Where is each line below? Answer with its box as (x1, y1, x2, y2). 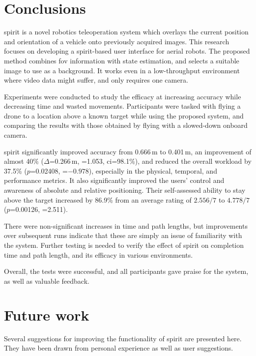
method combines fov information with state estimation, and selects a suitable (4, 55, 239, 65)
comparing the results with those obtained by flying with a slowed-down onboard (4, 120, 248, 130)
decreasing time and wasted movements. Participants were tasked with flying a (4, 101, 241, 111)
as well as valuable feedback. (4, 275, 89, 286)
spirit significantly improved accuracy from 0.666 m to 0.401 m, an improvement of (4, 146, 252, 156)
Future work (4, 304, 89, 325)
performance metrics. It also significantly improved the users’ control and (4, 175, 225, 185)
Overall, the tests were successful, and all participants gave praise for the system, (4, 266, 249, 276)
